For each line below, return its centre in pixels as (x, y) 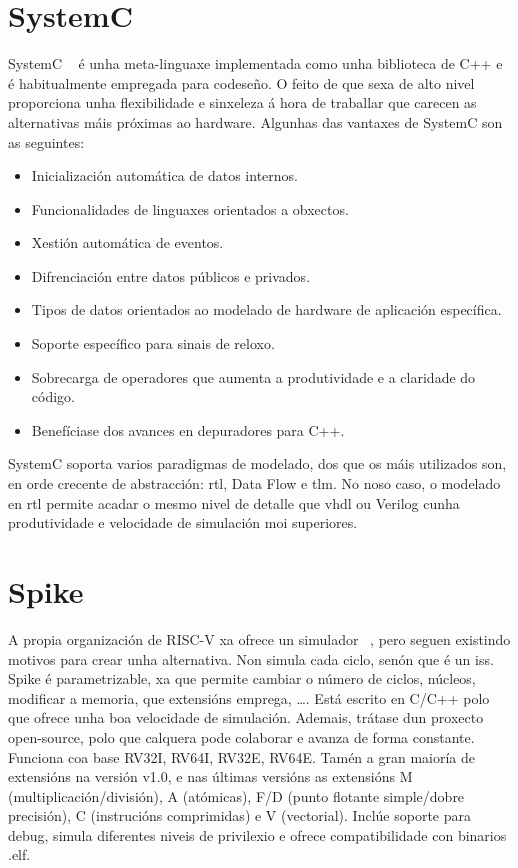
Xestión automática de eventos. (127, 242)
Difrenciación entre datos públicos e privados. (171, 275)
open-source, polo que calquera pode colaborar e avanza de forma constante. (241, 736)
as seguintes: (46, 141)
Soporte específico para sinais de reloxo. (153, 343)
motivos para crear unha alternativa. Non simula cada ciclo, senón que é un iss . (251, 658)
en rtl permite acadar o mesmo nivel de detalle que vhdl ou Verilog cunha (234, 502)
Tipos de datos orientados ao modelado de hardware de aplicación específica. (266, 309)
